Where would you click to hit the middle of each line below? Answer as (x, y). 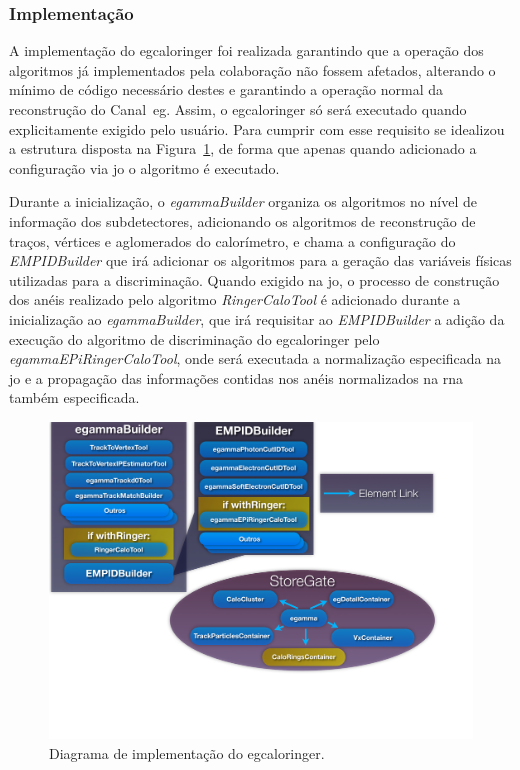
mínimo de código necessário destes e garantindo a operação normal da (226, 89)
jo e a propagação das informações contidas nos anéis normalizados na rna (236, 377)
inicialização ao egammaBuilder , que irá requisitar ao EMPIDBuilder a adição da (257, 318)
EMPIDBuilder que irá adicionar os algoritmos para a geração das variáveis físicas (260, 260)
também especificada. (74, 397)
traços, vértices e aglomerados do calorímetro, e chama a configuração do (232, 240)
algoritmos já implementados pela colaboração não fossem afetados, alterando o (252, 69)
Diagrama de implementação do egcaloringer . (187, 753)
